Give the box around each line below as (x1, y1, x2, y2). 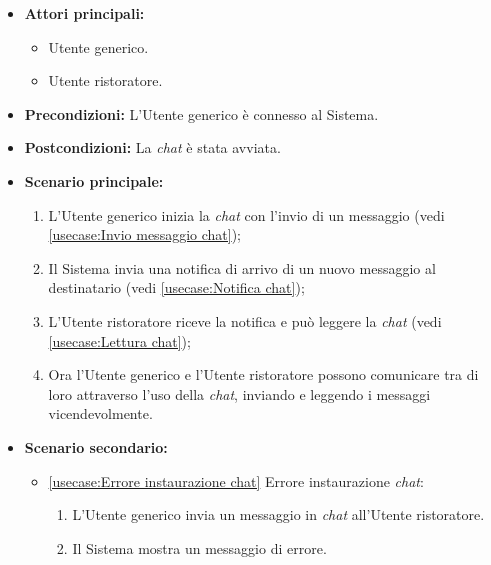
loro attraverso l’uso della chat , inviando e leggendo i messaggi (48, 383, 431, 404)
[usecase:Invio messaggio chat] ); (48, 224, 241, 245)
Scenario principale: (24, 170, 164, 191)
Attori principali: (24, 3, 145, 23)
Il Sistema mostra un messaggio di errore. (72, 537, 327, 558)
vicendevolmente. (48, 403, 153, 424)
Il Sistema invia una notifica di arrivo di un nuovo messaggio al (48, 257, 436, 278)
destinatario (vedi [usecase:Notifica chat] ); (48, 277, 305, 298)
